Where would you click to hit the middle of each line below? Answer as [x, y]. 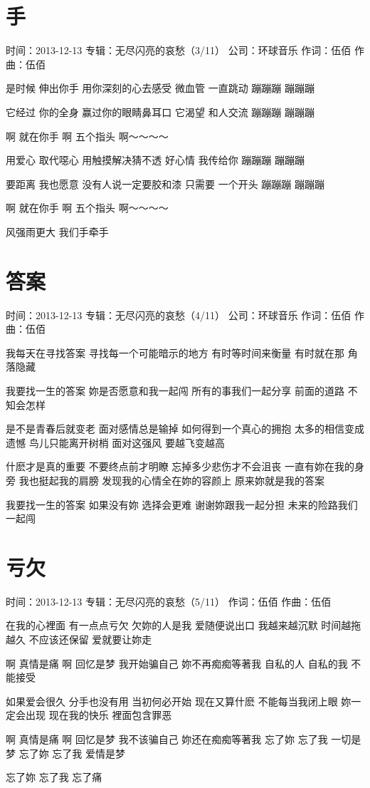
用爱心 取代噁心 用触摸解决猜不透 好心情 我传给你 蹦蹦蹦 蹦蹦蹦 [155, 160]
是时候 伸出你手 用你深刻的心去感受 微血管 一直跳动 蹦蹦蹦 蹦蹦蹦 [160, 88]
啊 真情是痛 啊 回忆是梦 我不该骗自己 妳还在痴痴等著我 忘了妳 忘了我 [167, 739]
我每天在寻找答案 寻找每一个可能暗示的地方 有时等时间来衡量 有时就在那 [175, 352]
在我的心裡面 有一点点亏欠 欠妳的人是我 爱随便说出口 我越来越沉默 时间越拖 [184, 625]
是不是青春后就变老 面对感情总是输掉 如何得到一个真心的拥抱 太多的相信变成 [185, 429]
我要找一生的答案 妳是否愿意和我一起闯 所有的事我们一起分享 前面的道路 [175, 390]
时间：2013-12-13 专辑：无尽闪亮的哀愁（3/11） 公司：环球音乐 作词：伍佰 [179, 50]
